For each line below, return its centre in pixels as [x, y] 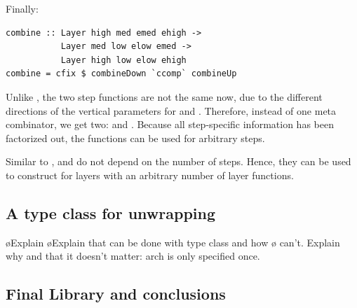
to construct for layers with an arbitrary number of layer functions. [150, 175]
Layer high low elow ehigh [123, 60]
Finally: [22, 8]
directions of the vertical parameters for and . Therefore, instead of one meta [171, 110]
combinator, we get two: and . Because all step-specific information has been [170, 124]
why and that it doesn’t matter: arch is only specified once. [133, 256]
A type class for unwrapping [111, 212]
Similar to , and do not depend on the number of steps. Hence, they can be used [178, 161]
